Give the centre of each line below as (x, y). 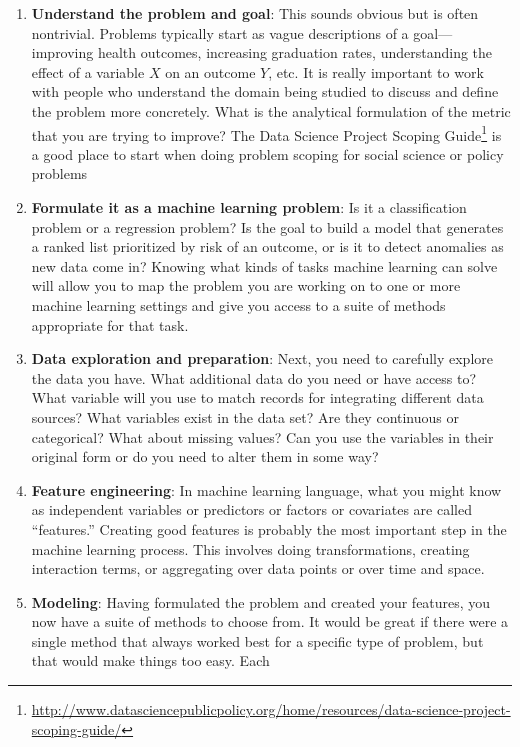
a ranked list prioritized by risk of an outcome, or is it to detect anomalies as (267, 246)
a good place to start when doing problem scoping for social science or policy (267, 153)
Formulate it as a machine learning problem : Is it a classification (249, 207)
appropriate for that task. (110, 324)
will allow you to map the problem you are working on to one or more (246, 285)
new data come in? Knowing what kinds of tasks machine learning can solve (264, 265)
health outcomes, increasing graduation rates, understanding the (295, 52)
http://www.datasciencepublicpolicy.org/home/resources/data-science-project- (271, 709)
